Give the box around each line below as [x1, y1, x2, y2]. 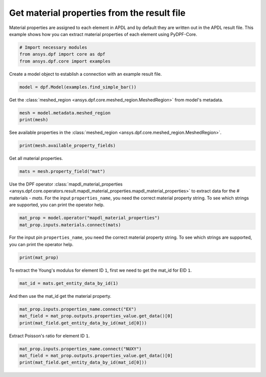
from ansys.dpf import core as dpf [19, 52, 105, 57]
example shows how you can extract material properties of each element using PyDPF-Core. [9, 31, 198, 37]
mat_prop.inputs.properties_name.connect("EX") [19, 306, 136, 312]
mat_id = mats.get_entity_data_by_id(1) [19, 281, 118, 286]
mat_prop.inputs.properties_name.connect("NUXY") [19, 346, 142, 351]
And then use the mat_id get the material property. [9, 293, 112, 299]
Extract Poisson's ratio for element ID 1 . [9, 333, 90, 339]
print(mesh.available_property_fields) [19, 143, 116, 148]
